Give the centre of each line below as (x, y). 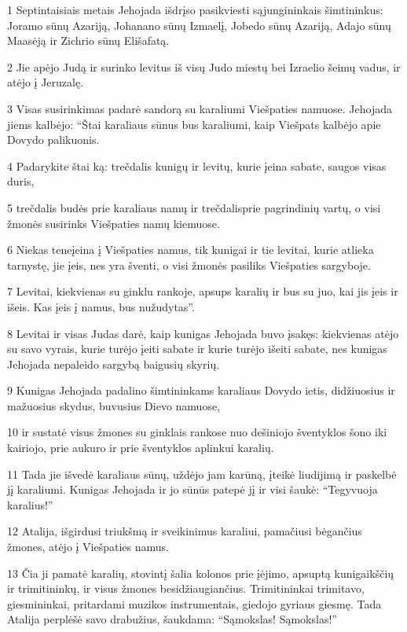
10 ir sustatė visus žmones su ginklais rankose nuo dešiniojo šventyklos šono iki (197, 432)
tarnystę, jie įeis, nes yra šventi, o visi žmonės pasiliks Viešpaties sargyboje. (189, 265)
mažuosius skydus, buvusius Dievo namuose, (114, 405)
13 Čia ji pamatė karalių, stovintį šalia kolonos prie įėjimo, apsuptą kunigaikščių (201, 573)
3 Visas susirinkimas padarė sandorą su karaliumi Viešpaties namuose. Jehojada (200, 108)
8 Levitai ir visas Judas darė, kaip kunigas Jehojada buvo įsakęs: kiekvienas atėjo (203, 333)
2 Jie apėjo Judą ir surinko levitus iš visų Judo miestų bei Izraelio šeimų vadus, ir (204, 66)
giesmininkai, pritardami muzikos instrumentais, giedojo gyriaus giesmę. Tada (194, 603)
